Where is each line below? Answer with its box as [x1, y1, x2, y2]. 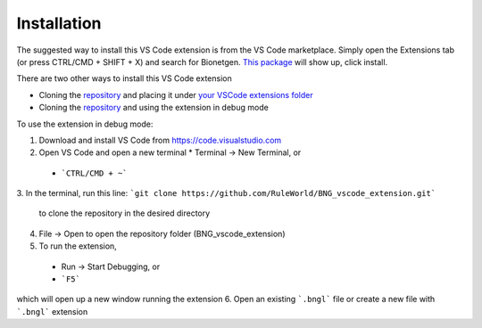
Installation [16, 13, 102, 33]
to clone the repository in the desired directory [38, 208, 211, 218]
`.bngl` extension [16, 306, 88, 316]
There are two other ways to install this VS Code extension [16, 73, 232, 84]
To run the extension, [38, 241, 118, 251]
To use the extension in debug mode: [16, 119, 154, 129]
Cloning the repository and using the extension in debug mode [38, 102, 270, 113]
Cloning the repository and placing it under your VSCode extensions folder [38, 89, 313, 100]
